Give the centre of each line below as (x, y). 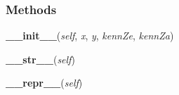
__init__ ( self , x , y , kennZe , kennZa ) (90, 36)
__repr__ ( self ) (44, 83)
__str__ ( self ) (40, 59)
